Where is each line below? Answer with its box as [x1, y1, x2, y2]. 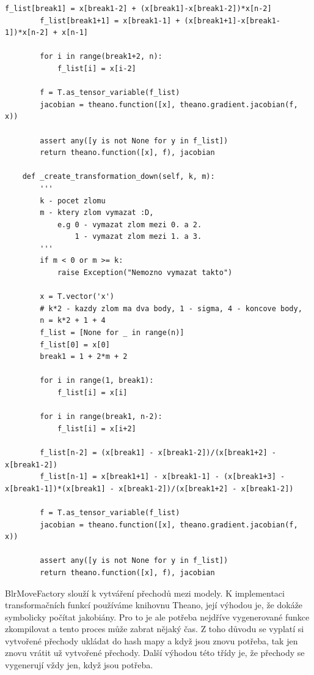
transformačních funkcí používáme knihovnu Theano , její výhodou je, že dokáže [5, 598, 303, 611]
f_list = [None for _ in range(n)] [40, 328, 184, 337]
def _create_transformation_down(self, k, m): [22, 172, 215, 181]
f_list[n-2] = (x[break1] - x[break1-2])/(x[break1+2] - [40, 448, 276, 457]
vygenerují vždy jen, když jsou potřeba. [5, 658, 153, 671]
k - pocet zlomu [40, 196, 106, 205]
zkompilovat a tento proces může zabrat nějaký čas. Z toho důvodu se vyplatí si [5, 622, 304, 635]
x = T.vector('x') [40, 292, 114, 301]
